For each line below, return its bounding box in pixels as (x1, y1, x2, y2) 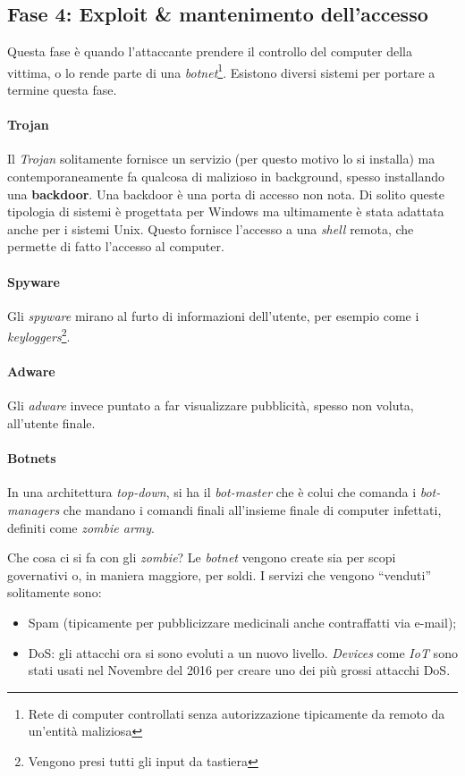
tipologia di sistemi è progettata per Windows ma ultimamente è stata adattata (7, 202, 444, 221)
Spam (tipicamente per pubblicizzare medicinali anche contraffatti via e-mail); (28, 612, 457, 631)
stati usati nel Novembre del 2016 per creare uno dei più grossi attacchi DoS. (28, 661, 451, 679)
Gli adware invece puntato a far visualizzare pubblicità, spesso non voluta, (7, 396, 414, 415)
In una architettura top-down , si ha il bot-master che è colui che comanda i (7, 483, 417, 502)
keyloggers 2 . (7, 325, 71, 346)
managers (7, 501, 60, 519)
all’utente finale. (7, 414, 96, 433)
